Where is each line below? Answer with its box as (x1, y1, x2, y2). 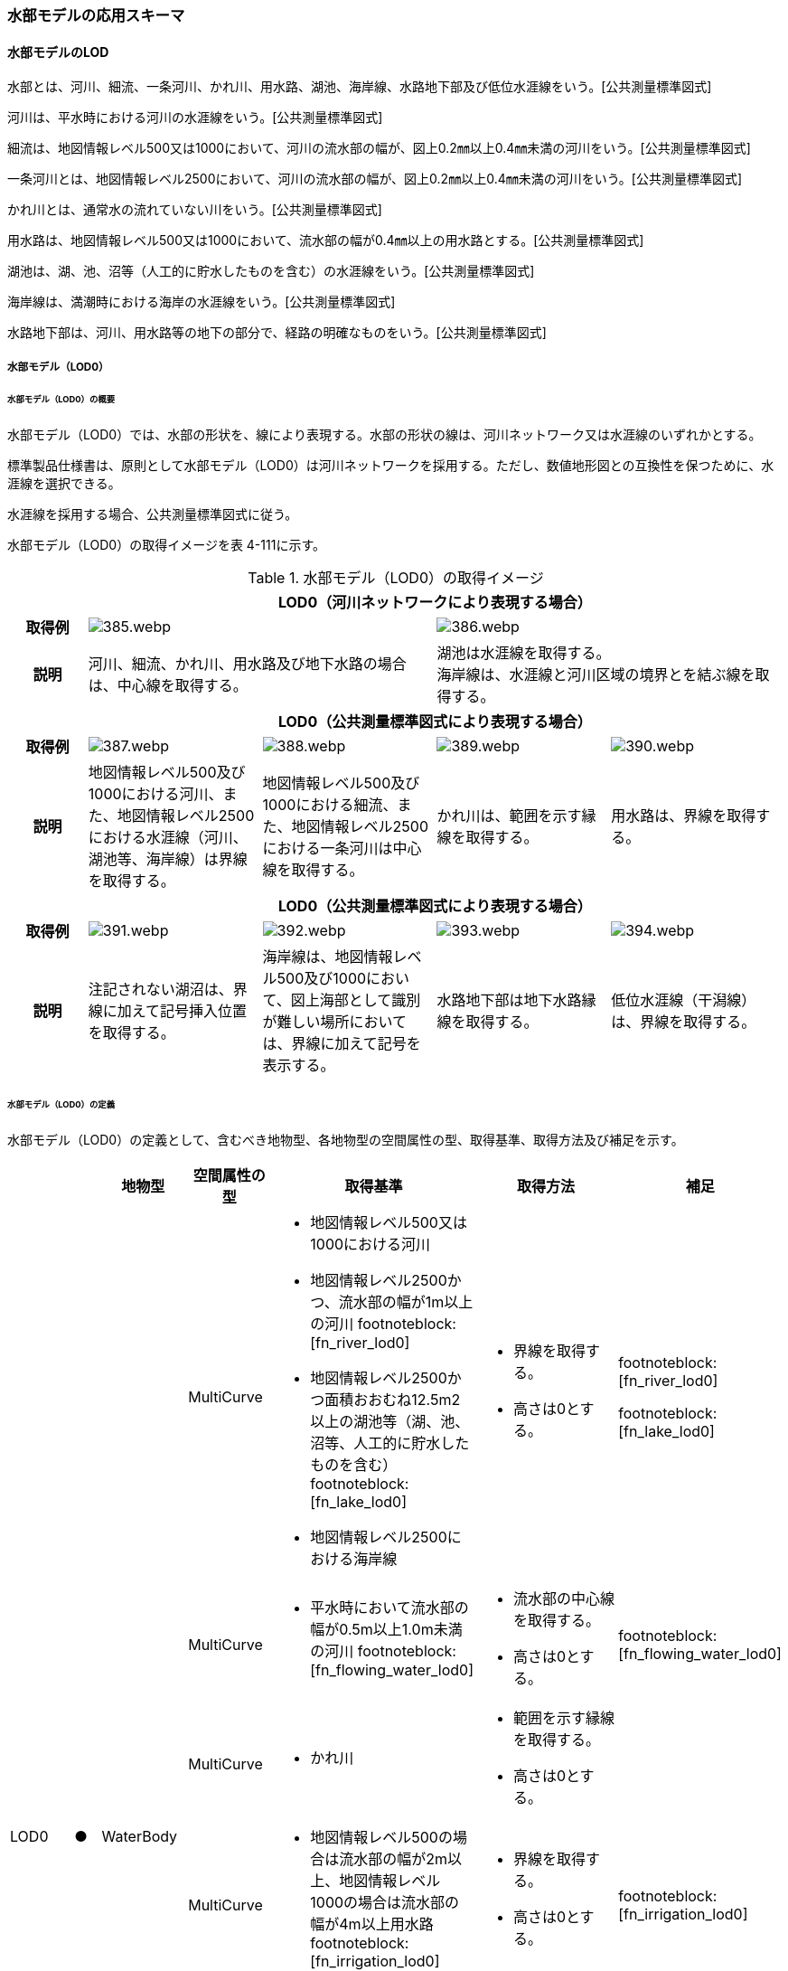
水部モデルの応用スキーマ (7, 6, 185, 24)
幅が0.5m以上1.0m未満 (310, 1619, 463, 1638)
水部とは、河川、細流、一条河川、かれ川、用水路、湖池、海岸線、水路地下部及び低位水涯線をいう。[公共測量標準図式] (7, 79, 712, 95)
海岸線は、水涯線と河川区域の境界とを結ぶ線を (436, 665, 755, 684)
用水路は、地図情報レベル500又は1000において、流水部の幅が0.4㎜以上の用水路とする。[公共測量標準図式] (7, 232, 644, 249)
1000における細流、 (262, 796, 398, 815)
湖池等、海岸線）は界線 (88, 850, 248, 869)
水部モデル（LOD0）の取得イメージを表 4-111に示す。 (7, 537, 325, 553)
